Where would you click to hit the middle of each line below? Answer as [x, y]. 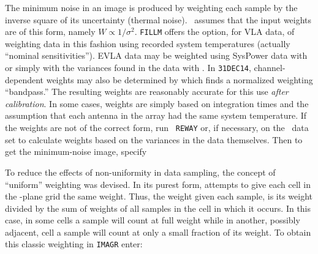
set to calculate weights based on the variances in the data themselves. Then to [154, 139]
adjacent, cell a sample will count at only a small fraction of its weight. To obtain [158, 232]
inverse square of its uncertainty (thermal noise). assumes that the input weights [158, 19]
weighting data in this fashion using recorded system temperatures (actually [148, 43]
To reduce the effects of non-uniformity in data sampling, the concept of [140, 172]
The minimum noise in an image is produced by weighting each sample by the [151, 7]
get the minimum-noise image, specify [76, 151]
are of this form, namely [50, 32]
